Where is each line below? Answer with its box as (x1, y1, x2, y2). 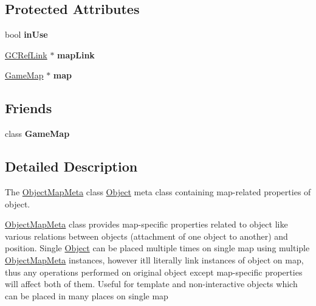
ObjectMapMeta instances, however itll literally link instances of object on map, (5, 253, 304, 266)
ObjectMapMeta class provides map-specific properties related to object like (5, 218, 288, 231)
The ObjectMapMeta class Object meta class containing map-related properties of (5, 185, 311, 198)
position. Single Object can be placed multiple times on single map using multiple (5, 242, 310, 254)
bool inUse (5, 28, 48, 41)
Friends (5, 99, 52, 117)
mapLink (57, 48, 95, 61)
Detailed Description (5, 157, 138, 176)
